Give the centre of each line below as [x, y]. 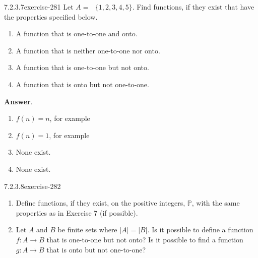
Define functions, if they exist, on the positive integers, [101, 203]
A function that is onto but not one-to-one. [82, 84]
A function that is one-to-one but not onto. [82, 67]
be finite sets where [87, 230]
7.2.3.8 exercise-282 [33, 186]
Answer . [18, 101]
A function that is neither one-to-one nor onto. [88, 50]
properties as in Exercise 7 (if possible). [77, 212]
